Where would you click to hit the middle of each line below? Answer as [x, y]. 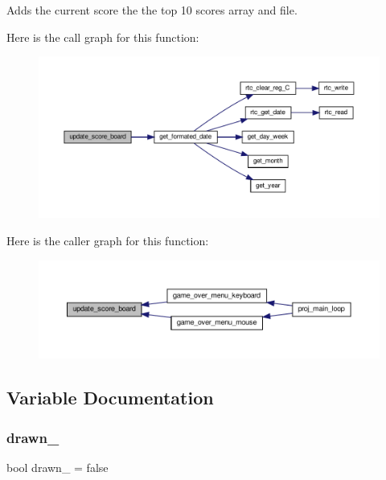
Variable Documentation [110, 398]
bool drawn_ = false [57, 468]
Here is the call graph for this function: [103, 37]
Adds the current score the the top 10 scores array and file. [152, 10]
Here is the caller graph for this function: [108, 241]
